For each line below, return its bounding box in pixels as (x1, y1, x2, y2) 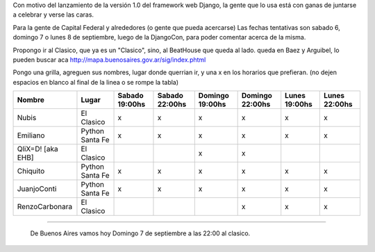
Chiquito (17, 167, 45, 176)
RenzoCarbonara (17, 202, 73, 212)
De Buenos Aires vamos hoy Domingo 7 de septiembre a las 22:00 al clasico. (30, 229, 251, 237)
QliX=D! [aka (17, 144, 58, 154)
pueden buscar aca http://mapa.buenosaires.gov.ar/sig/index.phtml (12, 56, 206, 64)
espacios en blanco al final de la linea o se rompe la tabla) (12, 78, 179, 86)
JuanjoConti (17, 184, 57, 194)
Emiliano (17, 131, 45, 140)
